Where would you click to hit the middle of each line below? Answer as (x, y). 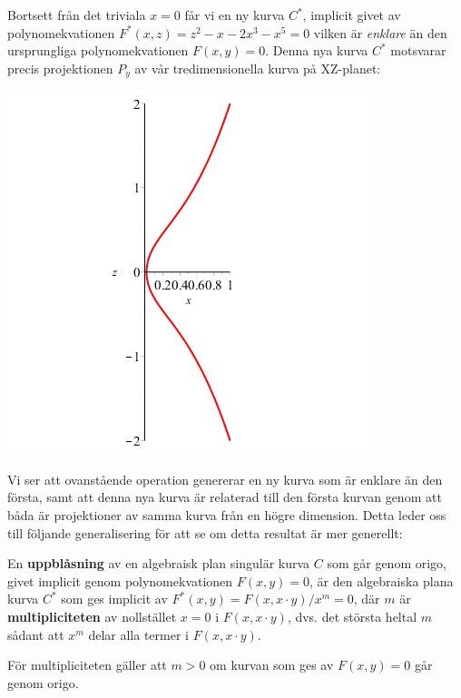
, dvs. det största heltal (352, 616)
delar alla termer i (138, 634)
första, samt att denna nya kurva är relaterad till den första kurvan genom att (225, 497)
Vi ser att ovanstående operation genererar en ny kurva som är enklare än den (225, 479)
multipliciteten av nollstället (92, 616)
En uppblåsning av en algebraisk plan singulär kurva (159, 563)
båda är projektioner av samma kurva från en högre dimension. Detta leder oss (227, 515)
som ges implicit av (114, 599)
